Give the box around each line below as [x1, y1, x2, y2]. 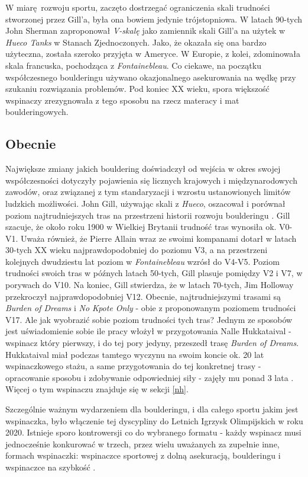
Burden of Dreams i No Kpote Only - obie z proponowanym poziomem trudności [5, 302, 296, 314]
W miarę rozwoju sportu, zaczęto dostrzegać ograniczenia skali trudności [5, 1, 270, 13]
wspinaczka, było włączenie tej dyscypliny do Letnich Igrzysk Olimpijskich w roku [5, 414, 303, 427]
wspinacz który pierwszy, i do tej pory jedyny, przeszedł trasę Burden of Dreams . [5, 337, 299, 349]
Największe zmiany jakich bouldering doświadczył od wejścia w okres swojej [5, 162, 281, 175]
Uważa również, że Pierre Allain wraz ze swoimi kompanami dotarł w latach [21, 232, 297, 244]
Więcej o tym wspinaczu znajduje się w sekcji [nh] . [5, 383, 189, 395]
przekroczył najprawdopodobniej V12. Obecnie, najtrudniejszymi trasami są [5, 290, 281, 302]
